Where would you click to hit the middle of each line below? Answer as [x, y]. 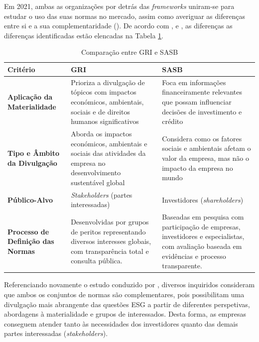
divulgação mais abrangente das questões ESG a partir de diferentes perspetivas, [127, 304]
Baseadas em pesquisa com [203, 217]
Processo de [28, 231]
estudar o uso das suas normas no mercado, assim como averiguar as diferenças [125, 16]
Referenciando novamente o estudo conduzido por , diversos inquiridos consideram [129, 285]
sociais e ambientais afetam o [206, 148]
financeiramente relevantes [202, 92]
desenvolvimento [96, 172]
